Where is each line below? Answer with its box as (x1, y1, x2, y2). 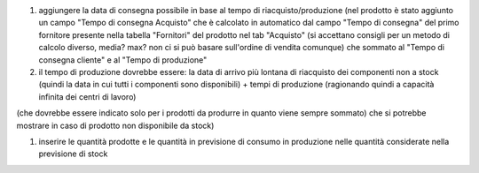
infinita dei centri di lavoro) (38, 91, 137, 102)
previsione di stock (38, 148, 108, 159)
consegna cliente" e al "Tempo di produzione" (38, 54, 208, 65)
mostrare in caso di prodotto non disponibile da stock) (16, 120, 215, 131)
